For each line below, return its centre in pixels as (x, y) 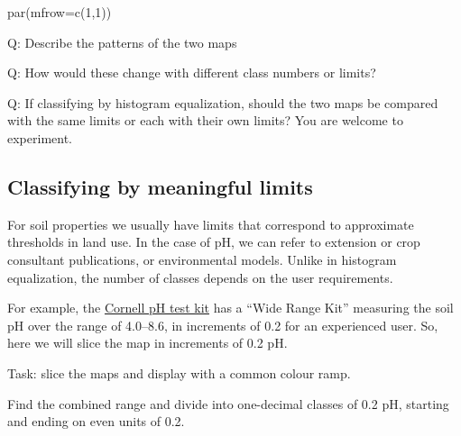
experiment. (40, 137)
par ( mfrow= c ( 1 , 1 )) (60, 12)
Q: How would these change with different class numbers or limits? (192, 73)
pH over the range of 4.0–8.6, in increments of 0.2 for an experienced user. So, (223, 325)
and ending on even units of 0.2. (96, 421)
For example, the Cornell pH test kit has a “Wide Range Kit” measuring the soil (230, 308)
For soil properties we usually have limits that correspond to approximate (211, 224)
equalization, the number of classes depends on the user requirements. (200, 277)
